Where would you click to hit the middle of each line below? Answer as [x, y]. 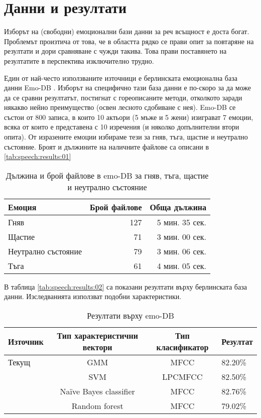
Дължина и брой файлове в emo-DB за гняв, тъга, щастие [107, 175]
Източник [26, 341]
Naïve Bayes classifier [97, 391]
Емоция [22, 207]
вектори [97, 347]
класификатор [182, 347]
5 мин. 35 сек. [182, 222]
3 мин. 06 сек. [182, 251]
